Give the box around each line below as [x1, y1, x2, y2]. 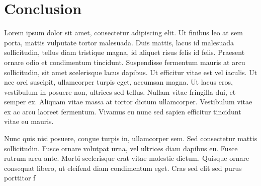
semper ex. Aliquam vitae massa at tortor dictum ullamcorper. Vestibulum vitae [4, 96, 252, 107]
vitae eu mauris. [4, 116, 54, 127]
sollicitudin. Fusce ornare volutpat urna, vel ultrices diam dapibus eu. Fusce [4, 143, 238, 153]
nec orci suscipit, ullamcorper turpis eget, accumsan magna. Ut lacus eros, [4, 77, 233, 87]
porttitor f [4, 172, 36, 183]
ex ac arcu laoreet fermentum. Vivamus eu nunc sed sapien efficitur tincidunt [4, 106, 241, 116]
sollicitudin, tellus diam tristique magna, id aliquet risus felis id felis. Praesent [4, 47, 245, 57]
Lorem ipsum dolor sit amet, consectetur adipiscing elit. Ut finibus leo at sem [4, 27, 243, 38]
